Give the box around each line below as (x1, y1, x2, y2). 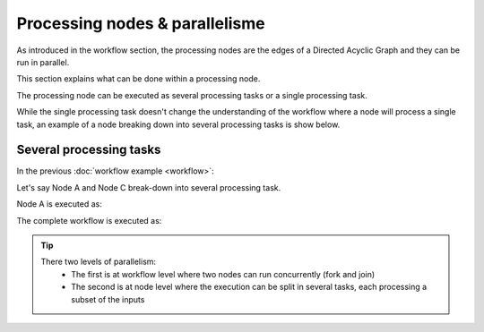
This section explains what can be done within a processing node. (16, 73, 261, 84)
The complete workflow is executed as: (16, 215, 162, 226)
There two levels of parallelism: (40, 256, 157, 268)
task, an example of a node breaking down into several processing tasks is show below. (16, 119, 341, 130)
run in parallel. (16, 56, 70, 67)
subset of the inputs (71, 294, 145, 304)
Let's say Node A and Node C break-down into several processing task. (16, 182, 281, 192)
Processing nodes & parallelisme (16, 13, 265, 33)
